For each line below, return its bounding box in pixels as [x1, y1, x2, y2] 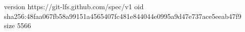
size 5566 [4, 20, 31, 31]
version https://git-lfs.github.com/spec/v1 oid [4, 1, 144, 11]
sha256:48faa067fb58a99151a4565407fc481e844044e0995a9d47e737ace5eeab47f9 [4, 11, 242, 21]
